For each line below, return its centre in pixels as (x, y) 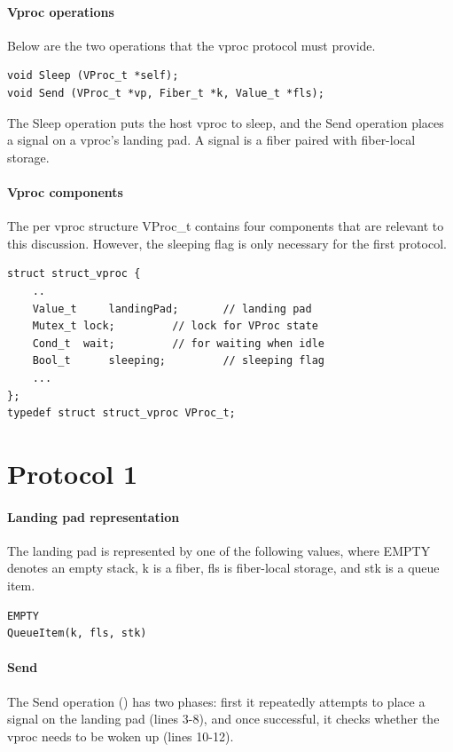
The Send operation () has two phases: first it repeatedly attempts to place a (216, 701)
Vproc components (65, 191)
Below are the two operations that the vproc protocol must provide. (191, 45)
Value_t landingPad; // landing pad (172, 309)
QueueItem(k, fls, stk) (77, 633)
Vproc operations (61, 11)
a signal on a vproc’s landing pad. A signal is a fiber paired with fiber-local (211, 140)
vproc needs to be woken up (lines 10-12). (121, 736)
